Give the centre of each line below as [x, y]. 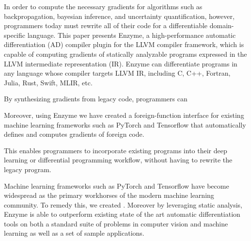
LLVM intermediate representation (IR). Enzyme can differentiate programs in [121, 63]
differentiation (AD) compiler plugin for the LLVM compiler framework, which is [124, 44]
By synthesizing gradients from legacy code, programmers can [96, 99]
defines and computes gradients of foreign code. [74, 134]
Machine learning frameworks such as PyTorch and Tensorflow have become [117, 185]
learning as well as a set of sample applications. [74, 233]
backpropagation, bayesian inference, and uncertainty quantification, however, [119, 16]
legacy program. [28, 169]
